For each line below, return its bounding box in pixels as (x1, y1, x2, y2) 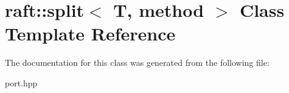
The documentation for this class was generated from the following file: (5, 56, 270, 69)
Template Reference (5, 21, 176, 46)
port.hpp (5, 76, 38, 89)
